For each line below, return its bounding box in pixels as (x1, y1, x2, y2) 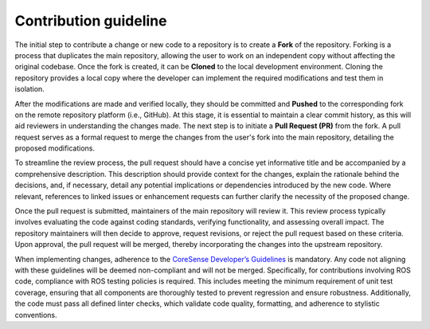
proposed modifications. (14, 143, 96, 153)
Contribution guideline (14, 12, 167, 29)
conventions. (14, 310, 57, 319)
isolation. (14, 84, 45, 94)
